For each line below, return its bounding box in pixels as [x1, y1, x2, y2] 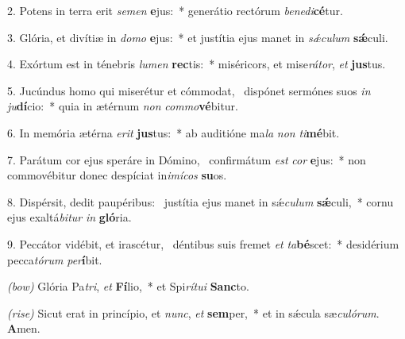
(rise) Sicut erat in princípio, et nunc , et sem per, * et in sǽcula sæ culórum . [7, 304, 380, 321]
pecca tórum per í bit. [7, 251, 102, 268]
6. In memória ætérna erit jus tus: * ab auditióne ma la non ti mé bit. [7, 124, 340, 141]
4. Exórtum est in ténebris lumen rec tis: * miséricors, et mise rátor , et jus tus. [7, 56, 386, 72]
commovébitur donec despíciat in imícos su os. [7, 167, 227, 183]
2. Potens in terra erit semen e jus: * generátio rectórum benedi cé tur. [7, 2, 343, 18]
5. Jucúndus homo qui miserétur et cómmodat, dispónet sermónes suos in [7, 82, 371, 98]
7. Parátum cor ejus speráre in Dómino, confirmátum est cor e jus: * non [7, 151, 366, 168]
